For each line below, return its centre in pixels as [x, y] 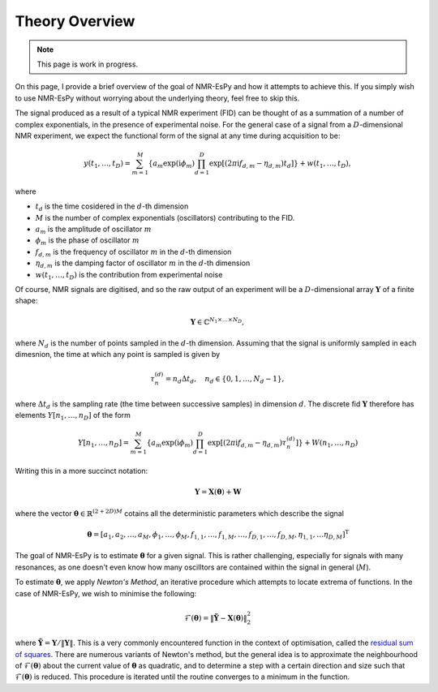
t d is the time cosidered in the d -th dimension [112, 207]
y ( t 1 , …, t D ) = [107, 164]
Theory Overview [75, 21]
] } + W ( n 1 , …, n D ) [327, 444]
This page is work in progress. [87, 64]
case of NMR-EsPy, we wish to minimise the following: [106, 593]
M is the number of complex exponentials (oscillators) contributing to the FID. [165, 217]
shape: [26, 301]
